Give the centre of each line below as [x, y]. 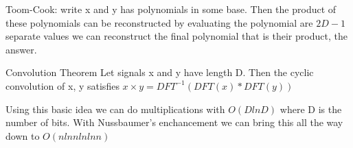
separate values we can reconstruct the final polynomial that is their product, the [176, 36]
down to [23, 135]
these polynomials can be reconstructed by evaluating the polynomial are [159, 22]
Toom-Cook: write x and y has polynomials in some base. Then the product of [171, 9]
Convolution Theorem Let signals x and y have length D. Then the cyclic [160, 72]
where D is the [311, 109]
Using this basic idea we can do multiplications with [115, 109]
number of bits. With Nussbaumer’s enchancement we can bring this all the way [174, 122]
